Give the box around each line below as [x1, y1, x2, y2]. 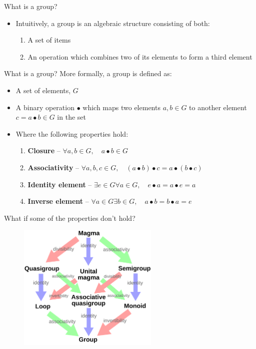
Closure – [27, 145, 60, 156]
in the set [57, 112, 86, 122]
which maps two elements [82, 102, 160, 112]
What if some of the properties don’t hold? [4, 212, 135, 223]
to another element [189, 102, 247, 112]
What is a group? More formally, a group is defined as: [4, 68, 172, 79]
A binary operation [15, 102, 74, 112]
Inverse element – [27, 196, 89, 206]
